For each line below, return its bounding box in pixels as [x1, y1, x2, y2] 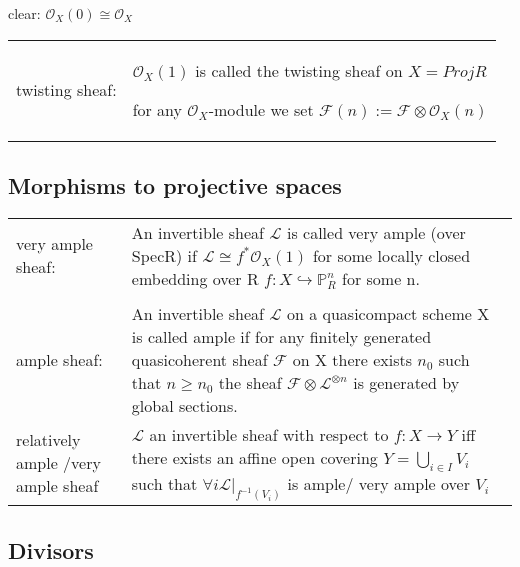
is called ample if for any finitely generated [131, 324, 432, 348]
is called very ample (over [286, 220, 466, 244]
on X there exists [292, 347, 413, 371]
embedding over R [131, 266, 259, 290]
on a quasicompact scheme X [286, 301, 490, 325]
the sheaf [218, 370, 282, 394]
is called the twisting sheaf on [195, 58, 403, 82]
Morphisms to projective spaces [8, 169, 342, 200]
